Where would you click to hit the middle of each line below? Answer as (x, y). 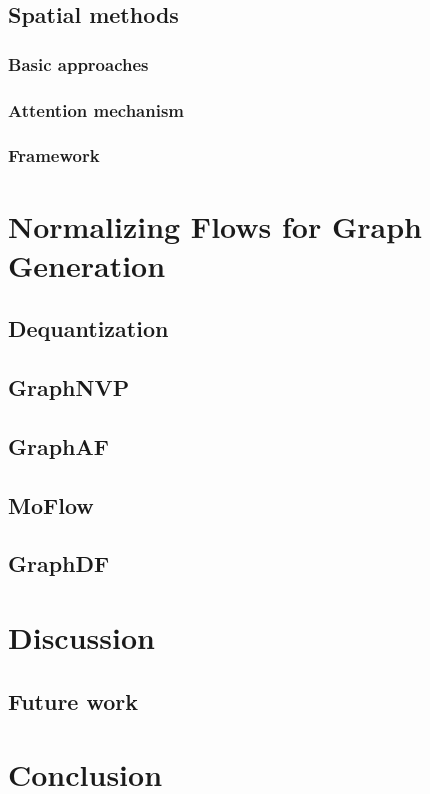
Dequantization (88, 328)
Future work (73, 700)
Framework (54, 155)
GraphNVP (69, 387)
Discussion (81, 636)
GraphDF (59, 563)
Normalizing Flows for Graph (215, 225)
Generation (87, 264)
